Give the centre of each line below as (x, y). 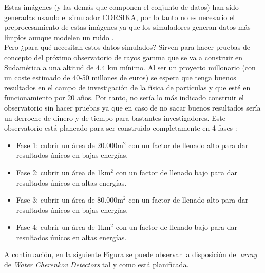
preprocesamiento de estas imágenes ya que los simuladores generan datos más (127, 27)
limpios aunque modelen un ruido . (59, 37)
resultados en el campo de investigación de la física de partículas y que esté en (127, 87)
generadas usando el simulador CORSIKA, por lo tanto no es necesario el (120, 17)
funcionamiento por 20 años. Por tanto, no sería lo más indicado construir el (124, 97)
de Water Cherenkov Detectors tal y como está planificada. (97, 265)
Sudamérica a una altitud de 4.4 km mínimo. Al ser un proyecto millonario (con (130, 67)
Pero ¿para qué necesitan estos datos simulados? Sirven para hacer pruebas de (127, 47)
